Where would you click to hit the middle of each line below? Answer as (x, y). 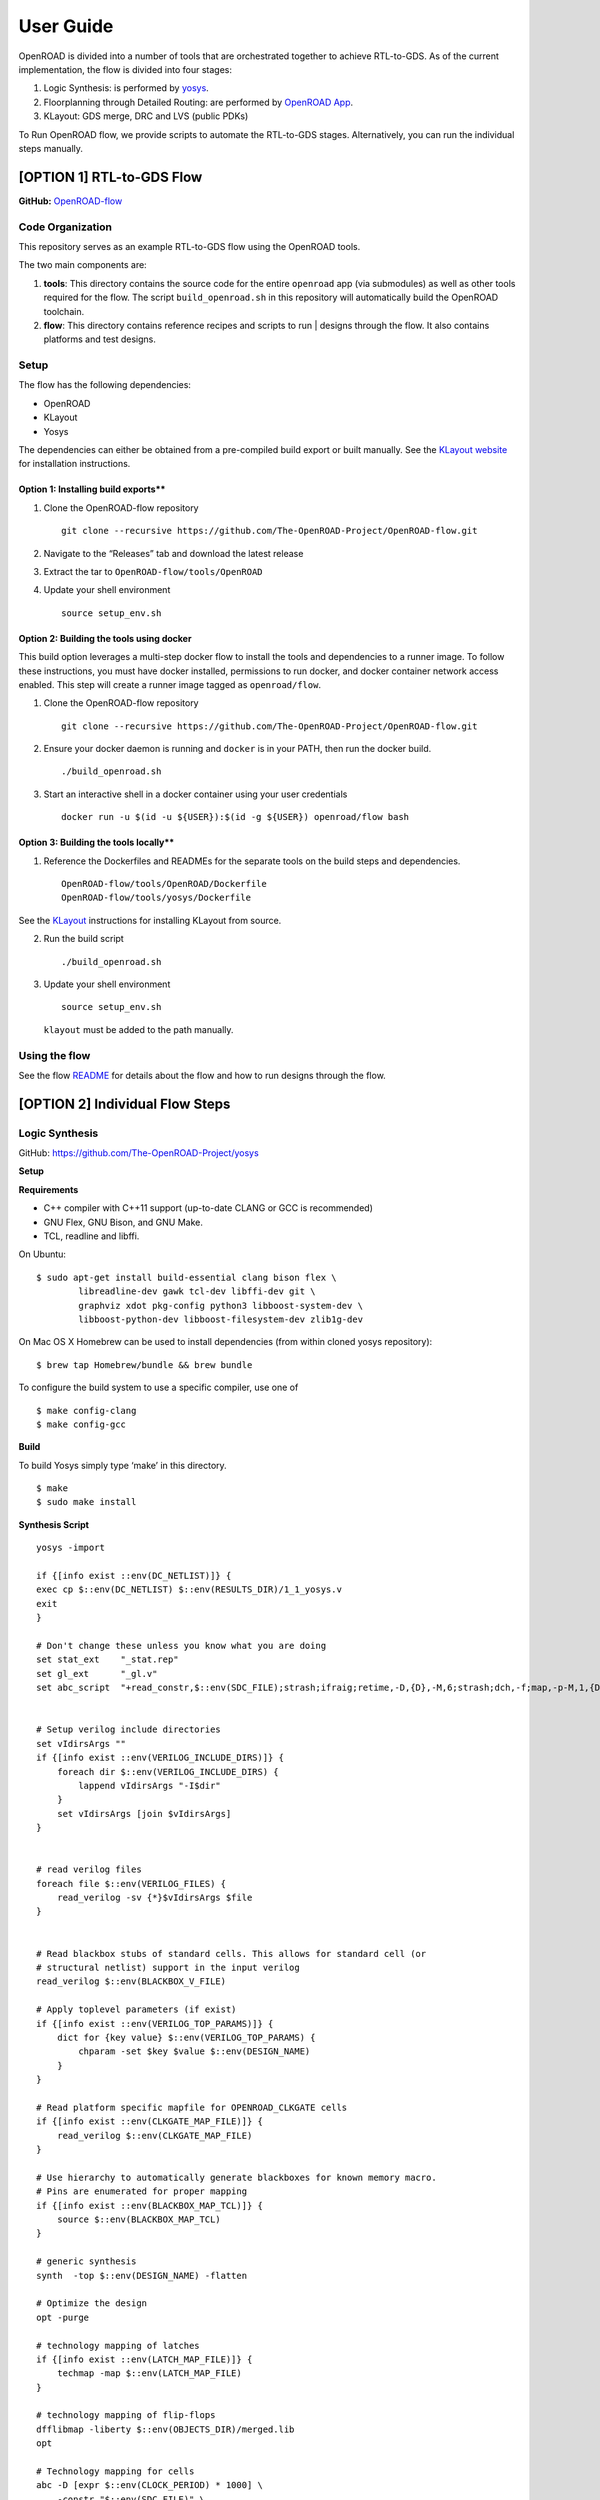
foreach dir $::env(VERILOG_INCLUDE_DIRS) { (167, 1771)
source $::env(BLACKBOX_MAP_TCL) (139, 2219)
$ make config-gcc (81, 1424)
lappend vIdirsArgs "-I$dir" (150, 1785)
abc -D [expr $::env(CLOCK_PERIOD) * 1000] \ (150, 2485)
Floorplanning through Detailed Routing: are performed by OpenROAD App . (198, 102)
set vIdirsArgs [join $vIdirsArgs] (144, 1813)
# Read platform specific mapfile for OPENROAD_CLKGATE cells (192, 2107)
